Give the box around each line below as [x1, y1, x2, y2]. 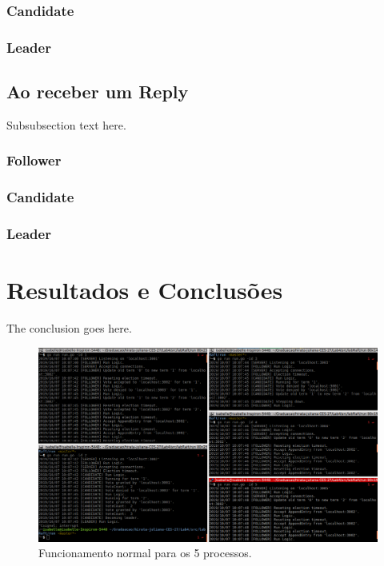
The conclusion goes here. [6, 320, 132, 337]
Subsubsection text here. [6, 116, 126, 133]
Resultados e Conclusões [6, 273, 283, 306]
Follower [6, 150, 62, 170]
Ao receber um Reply [6, 79, 189, 104]
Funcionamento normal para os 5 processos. [38, 544, 252, 561]
